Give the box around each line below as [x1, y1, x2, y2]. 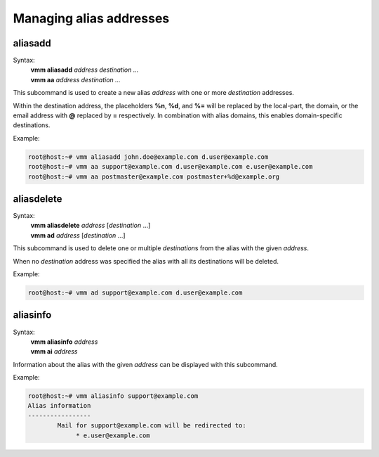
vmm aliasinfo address [30, 337, 98, 346]
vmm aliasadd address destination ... [30, 65, 139, 74]
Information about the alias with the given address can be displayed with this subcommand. [13, 360, 279, 368]
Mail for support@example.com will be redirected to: [57, 422, 246, 430]
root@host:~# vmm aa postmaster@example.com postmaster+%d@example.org [27, 172, 280, 181]
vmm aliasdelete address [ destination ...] [30, 221, 151, 230]
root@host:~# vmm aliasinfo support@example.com [27, 392, 199, 400]
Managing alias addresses [13, 11, 170, 26]
